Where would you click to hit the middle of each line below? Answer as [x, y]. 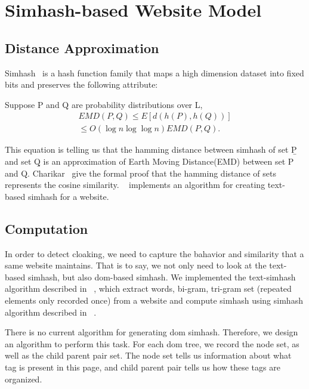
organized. [24, 379]
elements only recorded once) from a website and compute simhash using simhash [154, 300]
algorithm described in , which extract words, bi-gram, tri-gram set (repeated [148, 288]
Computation [47, 228]
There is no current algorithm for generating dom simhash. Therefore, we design [152, 332]
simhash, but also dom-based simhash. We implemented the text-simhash [162, 277]
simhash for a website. [68, 196]
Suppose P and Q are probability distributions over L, [104, 104]
